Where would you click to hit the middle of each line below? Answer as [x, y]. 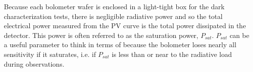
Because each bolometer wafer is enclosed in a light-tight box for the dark [114, 6]
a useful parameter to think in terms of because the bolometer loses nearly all [120, 45]
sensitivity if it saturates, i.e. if [50, 54]
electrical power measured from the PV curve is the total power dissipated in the [125, 26]
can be [240, 35]
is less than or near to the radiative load [172, 54]
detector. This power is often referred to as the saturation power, [101, 35]
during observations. [34, 63]
